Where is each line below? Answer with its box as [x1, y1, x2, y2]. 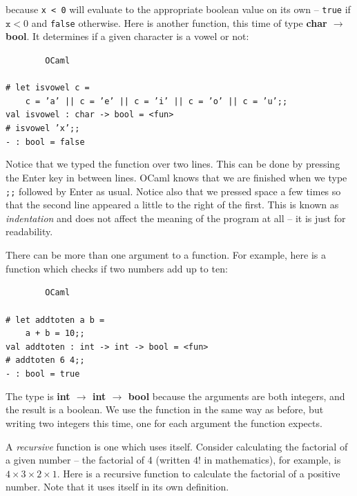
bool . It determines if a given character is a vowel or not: [6, 29, 249, 43]
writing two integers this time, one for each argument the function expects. [6, 415, 322, 430]
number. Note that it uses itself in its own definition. [6, 479, 229, 494]
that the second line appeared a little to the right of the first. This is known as [6, 197, 339, 212]
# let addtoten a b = [6, 315, 105, 325]
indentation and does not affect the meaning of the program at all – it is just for [6, 210, 346, 225]
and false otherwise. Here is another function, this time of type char [31, 15, 327, 30]
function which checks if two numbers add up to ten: [6, 261, 228, 275]
